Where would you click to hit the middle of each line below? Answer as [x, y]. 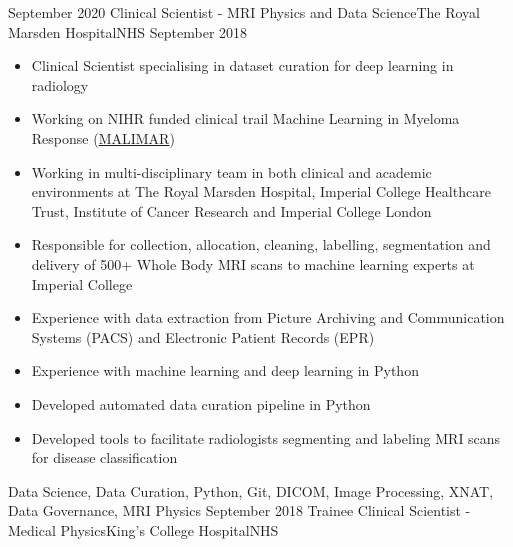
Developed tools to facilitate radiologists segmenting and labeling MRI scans [266, 437]
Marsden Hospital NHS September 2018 [128, 31]
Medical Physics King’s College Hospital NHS [143, 529]
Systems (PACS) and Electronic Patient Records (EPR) [203, 336]
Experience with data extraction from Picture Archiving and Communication [268, 317]
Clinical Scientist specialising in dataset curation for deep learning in [242, 65]
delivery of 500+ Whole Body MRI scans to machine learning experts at [253, 263]
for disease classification [104, 457]
